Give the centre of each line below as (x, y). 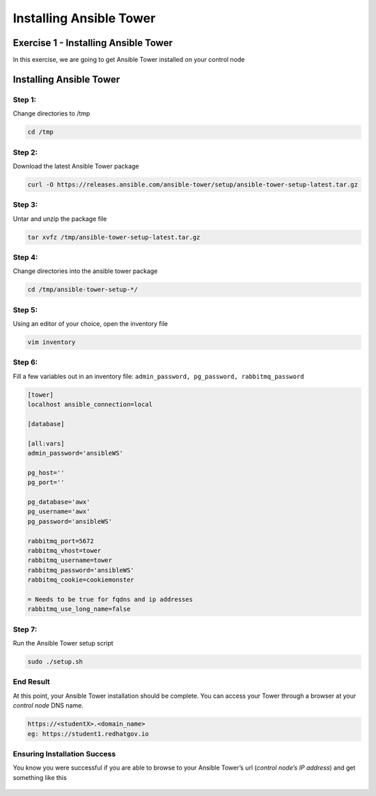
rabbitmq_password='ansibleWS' (81, 570)
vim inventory (52, 342)
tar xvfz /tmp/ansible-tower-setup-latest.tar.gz (114, 237)
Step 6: (25, 362)
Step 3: (25, 205)
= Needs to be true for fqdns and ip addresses (110, 599)
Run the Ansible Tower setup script (63, 643)
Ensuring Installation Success (64, 754)
